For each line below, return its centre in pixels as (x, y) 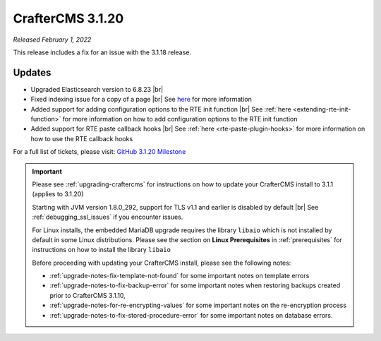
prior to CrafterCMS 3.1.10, (88, 295)
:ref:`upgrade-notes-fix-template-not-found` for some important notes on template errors (180, 276)
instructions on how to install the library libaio (101, 250)
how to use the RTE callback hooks (82, 138)
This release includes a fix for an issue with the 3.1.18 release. (102, 52)
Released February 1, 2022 (52, 40)
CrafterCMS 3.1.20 (68, 18)
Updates (32, 72)
